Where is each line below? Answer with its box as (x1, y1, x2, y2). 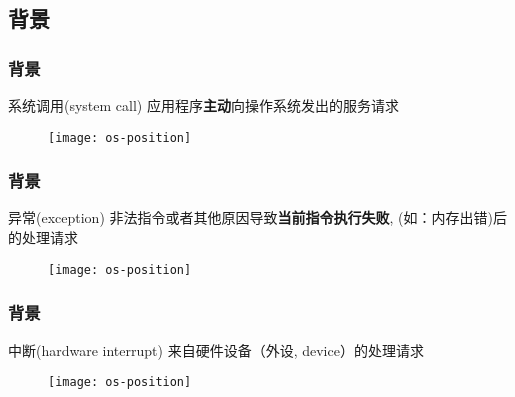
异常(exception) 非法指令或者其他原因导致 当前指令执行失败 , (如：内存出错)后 (8, 207, 507, 228)
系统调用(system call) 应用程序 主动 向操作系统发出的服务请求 (8, 95, 399, 115)
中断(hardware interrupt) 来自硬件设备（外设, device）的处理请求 (8, 339, 424, 360)
